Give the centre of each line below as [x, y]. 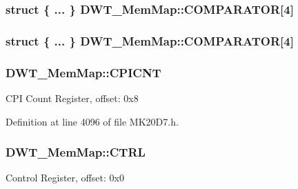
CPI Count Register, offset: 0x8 [72, 98]
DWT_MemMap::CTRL [76, 152]
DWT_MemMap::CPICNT [83, 72]
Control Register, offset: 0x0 [65, 178]
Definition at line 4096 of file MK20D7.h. [92, 121]
